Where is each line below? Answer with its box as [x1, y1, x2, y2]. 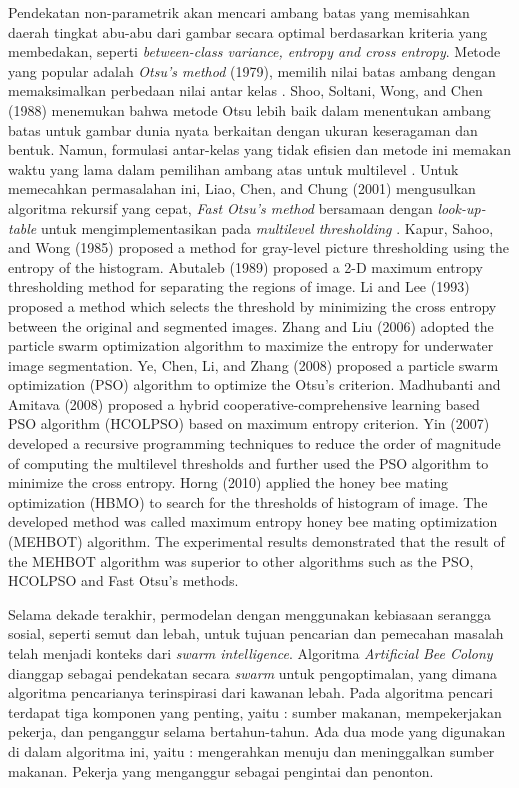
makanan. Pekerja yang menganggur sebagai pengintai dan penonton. [8, 760, 434, 781]
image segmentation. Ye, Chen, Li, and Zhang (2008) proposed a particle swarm [8, 354, 499, 375]
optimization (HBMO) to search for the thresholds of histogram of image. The [8, 491, 488, 512]
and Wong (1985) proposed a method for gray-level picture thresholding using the [8, 237, 509, 258]
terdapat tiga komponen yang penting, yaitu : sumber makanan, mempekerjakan [8, 701, 502, 722]
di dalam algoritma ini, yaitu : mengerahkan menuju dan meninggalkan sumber [8, 740, 495, 761]
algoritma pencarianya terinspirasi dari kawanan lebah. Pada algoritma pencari [8, 682, 493, 703]
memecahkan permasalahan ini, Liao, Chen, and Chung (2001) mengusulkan [8, 178, 476, 199]
